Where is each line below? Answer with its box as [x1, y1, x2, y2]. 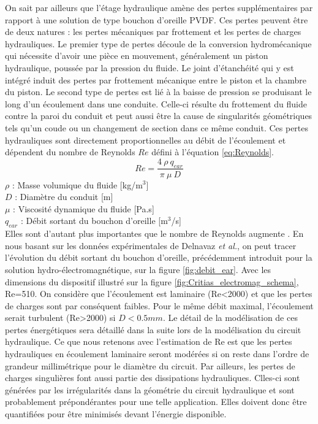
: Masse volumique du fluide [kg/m [12, 178, 143, 191]
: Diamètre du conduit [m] [15, 190, 113, 203]
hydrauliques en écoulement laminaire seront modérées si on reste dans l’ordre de [5, 347, 309, 360]
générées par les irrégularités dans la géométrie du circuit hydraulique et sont [5, 383, 295, 396]
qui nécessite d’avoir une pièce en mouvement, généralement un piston [5, 49, 268, 62]
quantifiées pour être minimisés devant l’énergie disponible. [5, 407, 227, 420]
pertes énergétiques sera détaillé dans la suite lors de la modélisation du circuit [5, 323, 301, 336]
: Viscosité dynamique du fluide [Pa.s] [13, 202, 154, 215]
